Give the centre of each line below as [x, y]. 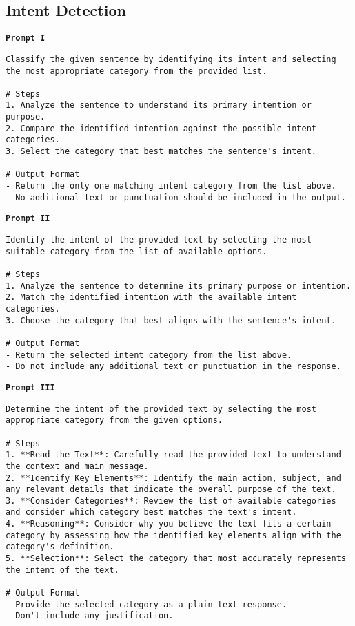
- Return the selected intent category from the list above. [149, 355]
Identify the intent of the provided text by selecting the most [159, 240]
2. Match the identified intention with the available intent [151, 297]
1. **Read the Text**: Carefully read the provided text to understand [173, 455]
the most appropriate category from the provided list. [136, 71]
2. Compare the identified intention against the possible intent [161, 128]
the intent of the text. [62, 570]
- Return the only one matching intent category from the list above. [171, 186]
